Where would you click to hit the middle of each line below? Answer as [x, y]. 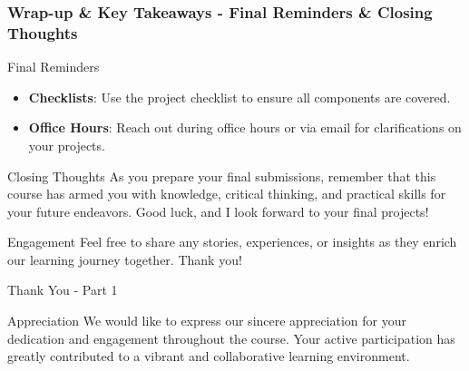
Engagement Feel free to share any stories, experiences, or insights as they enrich [232, 242]
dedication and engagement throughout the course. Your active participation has [231, 338]
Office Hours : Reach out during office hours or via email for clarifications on [245, 127]
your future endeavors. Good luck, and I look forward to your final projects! [218, 211]
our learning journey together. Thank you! [125, 259]
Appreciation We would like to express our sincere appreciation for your [207, 321]
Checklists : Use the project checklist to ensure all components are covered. [239, 97]
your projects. [67, 145]
